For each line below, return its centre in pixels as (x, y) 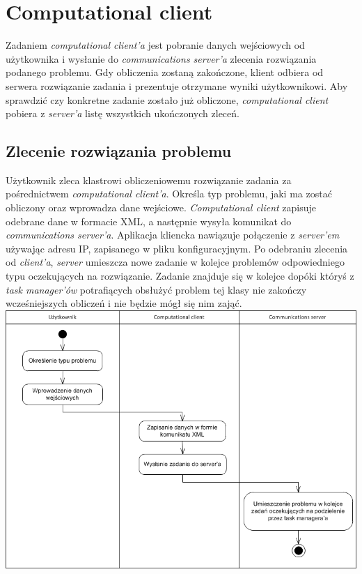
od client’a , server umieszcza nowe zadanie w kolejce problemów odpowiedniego (175, 262)
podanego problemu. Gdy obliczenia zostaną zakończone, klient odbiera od (165, 72)
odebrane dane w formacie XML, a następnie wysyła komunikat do (149, 221)
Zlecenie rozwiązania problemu (119, 151)
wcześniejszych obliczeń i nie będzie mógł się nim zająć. (124, 303)
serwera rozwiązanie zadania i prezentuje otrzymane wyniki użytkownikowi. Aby (177, 85)
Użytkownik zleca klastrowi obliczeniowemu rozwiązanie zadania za (149, 180)
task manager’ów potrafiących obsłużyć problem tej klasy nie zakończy (156, 289)
